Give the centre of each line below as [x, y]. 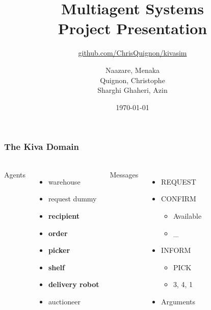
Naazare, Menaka [133, 70]
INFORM [176, 250]
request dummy [72, 199]
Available [187, 215]
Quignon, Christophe [133, 80]
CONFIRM [179, 199]
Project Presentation [133, 28]
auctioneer [64, 301]
